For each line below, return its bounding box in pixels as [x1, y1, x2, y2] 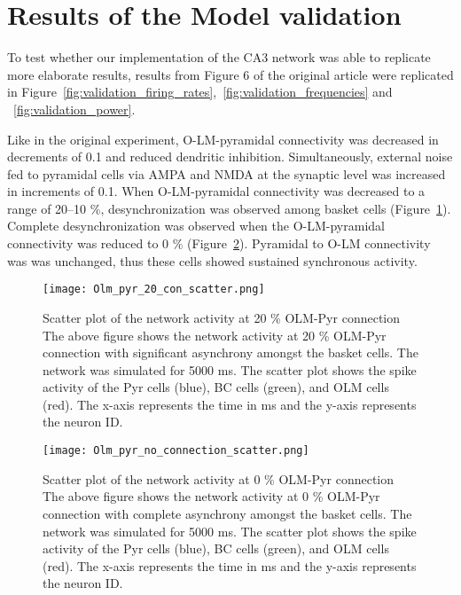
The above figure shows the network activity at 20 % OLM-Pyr [43, 325, 387, 344]
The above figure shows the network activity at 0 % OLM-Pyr [43, 487, 380, 505]
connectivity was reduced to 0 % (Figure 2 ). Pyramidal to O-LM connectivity [7, 234, 431, 253]
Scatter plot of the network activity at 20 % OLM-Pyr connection [43, 308, 401, 326]
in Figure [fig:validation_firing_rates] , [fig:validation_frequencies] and [7, 82, 393, 101]
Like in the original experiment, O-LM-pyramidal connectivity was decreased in [7, 129, 439, 148]
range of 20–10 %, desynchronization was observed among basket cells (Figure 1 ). [7, 199, 451, 217]
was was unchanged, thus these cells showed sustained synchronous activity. [7, 251, 418, 270]
